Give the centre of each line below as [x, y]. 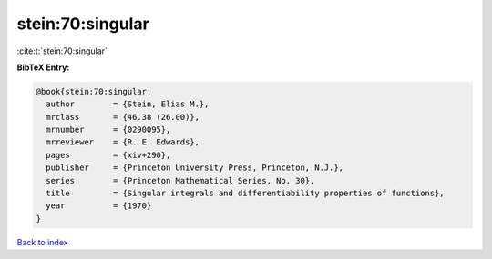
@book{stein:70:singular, [94, 91]
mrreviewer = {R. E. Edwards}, [123, 142]
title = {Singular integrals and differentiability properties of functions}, [246, 194]
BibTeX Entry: [43, 67]
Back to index [42, 242]
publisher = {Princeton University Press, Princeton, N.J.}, [195, 168]
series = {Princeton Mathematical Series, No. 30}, [180, 180]
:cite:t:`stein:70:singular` [62, 51]
